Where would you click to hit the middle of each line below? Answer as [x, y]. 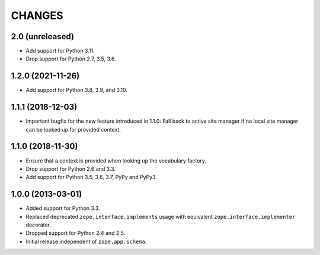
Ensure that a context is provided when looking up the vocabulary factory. [116, 161]
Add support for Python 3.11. [60, 51]
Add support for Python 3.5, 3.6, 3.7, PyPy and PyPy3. [91, 177]
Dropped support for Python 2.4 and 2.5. [76, 233]
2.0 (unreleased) [42, 36]
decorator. [39, 225]
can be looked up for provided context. [73, 129]
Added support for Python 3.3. [63, 208]
